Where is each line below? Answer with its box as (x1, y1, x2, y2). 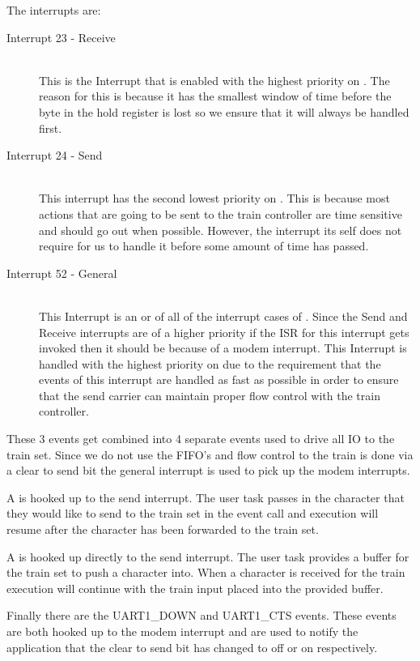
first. (39, 119, 62, 136)
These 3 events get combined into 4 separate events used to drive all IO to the (6, 430, 395, 447)
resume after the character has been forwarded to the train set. (6, 521, 319, 538)
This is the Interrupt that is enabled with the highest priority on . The (39, 71, 390, 88)
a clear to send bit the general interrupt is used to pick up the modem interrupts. (6, 462, 410, 479)
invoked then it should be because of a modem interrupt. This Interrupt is (39, 339, 407, 356)
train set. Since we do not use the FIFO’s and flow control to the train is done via (6, 446, 414, 463)
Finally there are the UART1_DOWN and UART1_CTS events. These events (6, 607, 397, 624)
